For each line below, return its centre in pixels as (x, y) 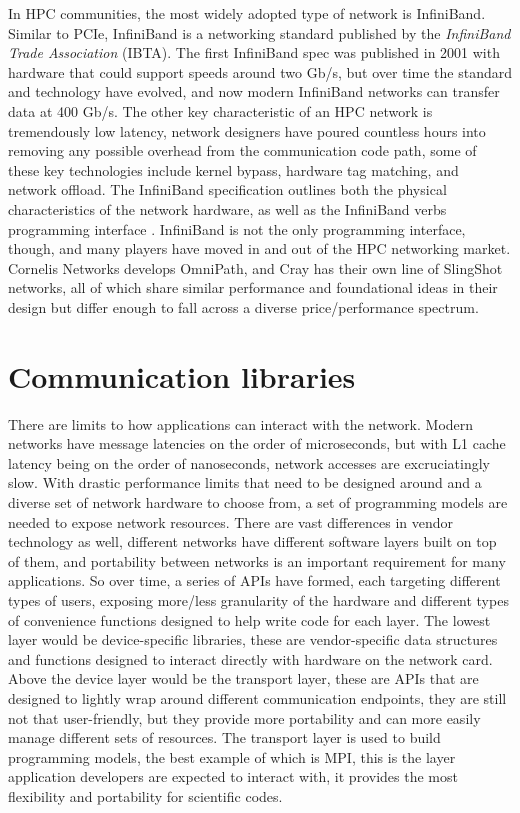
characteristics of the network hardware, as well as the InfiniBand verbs (227, 208)
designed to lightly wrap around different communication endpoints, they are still (257, 697)
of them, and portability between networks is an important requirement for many (257, 560)
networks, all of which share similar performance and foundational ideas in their (253, 287)
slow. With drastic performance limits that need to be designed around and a (245, 482)
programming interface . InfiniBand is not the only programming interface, (237, 228)
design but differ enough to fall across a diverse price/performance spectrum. (243, 306)
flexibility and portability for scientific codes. (145, 795)
